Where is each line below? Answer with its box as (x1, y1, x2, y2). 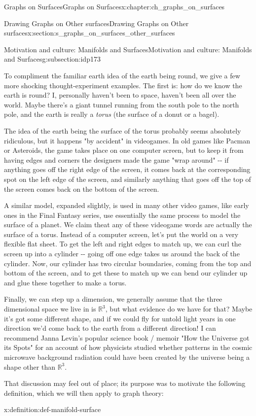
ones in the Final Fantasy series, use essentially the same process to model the (4, 209, 241, 220)
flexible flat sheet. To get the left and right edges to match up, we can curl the (4, 239, 241, 249)
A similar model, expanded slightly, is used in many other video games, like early (4, 200, 249, 210)
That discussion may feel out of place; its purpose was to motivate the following (4, 378, 246, 388)
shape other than (4, 361, 55, 372)
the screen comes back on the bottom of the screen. (4, 183, 159, 194)
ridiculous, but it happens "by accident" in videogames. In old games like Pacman (4, 135, 251, 145)
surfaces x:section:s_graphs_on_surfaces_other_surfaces (4, 28, 175, 38)
